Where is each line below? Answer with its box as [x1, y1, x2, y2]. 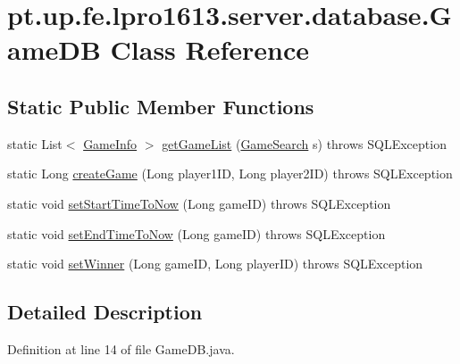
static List [7, 134, 63, 153]
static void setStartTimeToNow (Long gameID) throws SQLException [7, 194, 391, 212]
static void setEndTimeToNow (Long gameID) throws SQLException [7, 224, 386, 243]
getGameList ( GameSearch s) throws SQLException [162, 134, 447, 153]
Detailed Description [7, 298, 203, 326]
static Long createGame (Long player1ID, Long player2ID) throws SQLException [7, 164, 453, 183]
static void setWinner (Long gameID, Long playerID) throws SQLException [7, 254, 423, 273]
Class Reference [110, 31, 310, 68]
